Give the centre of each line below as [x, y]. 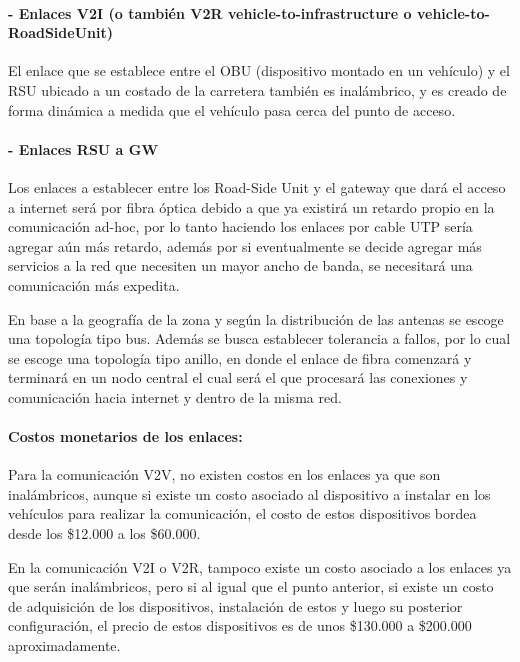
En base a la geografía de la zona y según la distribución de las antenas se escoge [256, 318]
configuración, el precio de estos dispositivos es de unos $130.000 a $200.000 [240, 625]
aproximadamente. [64, 645]
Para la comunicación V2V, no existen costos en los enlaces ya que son [224, 474]
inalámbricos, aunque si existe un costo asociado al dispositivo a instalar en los [249, 493]
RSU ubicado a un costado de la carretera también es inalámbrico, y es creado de [257, 89]
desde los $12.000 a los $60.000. [104, 533]
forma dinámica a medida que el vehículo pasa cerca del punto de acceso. [232, 109]
